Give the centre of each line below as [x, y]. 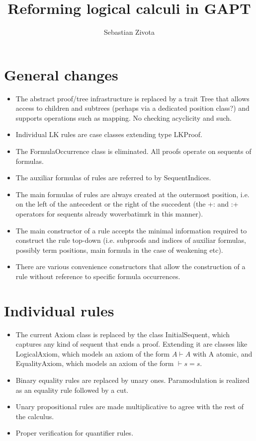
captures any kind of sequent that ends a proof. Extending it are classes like [131, 344]
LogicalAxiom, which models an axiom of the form [93, 353]
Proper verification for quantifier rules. [75, 433]
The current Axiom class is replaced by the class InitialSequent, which [123, 334]
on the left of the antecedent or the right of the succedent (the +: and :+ [127, 204]
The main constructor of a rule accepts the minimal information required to [131, 230]
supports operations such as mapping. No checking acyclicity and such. [124, 117]
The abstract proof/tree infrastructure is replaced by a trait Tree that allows [132, 98]
